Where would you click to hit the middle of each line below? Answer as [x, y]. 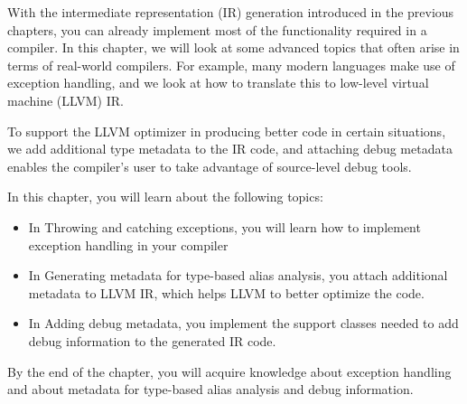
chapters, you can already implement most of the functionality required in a [217, 29]
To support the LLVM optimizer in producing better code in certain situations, [227, 131]
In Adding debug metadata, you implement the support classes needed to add [243, 323]
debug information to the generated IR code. [152, 340]
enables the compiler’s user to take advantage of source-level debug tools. [210, 166]
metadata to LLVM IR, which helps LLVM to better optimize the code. [226, 292]
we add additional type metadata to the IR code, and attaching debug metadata [230, 149]
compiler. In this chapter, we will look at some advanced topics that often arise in [233, 47]
